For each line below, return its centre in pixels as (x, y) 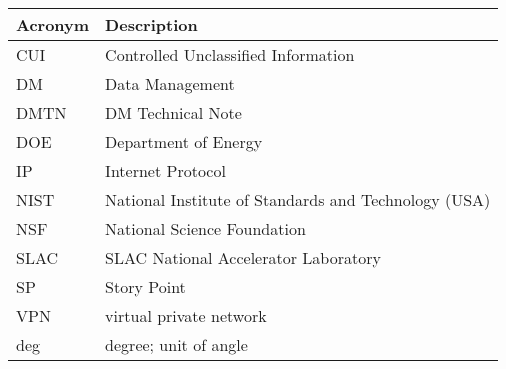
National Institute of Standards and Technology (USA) (298, 199)
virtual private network (186, 315)
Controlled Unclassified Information (230, 54)
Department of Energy (184, 141)
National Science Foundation (205, 228)
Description (151, 24)
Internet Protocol (165, 170)
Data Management (170, 83)
